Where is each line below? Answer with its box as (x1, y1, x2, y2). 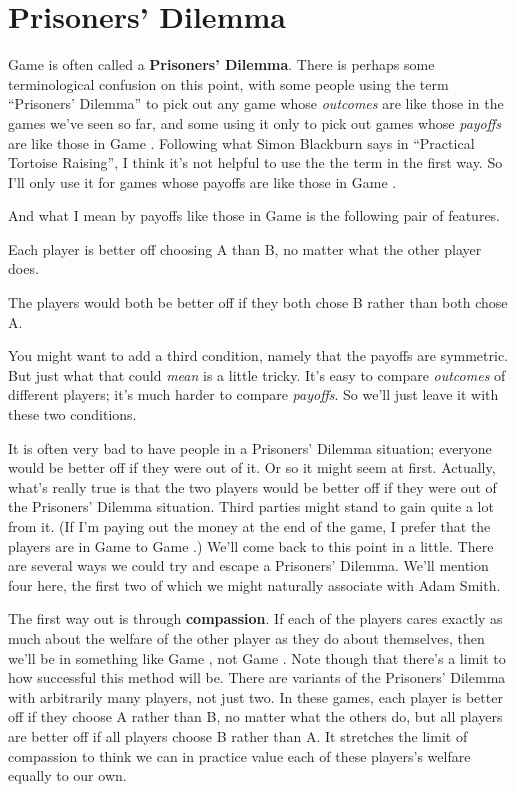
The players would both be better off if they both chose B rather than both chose (8, 292, 508, 313)
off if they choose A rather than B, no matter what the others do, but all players (8, 706, 503, 727)
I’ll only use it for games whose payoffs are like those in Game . (8, 171, 397, 192)
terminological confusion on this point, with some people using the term (8, 73, 449, 94)
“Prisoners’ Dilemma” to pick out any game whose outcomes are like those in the (8, 93, 504, 114)
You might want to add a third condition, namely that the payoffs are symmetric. (8, 345, 508, 366)
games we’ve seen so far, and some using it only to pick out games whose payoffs (8, 112, 502, 133)
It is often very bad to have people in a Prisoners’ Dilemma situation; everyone (8, 437, 492, 458)
